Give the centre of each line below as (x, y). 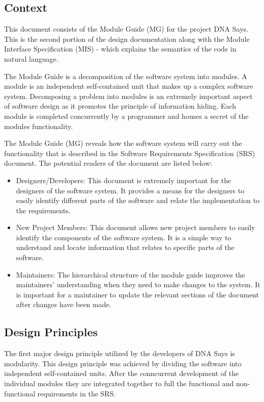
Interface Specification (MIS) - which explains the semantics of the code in (120, 49)
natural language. (31, 58)
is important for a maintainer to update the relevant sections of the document (137, 294)
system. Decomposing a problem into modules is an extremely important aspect (128, 96)
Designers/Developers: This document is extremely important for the (124, 180)
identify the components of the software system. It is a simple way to (124, 237)
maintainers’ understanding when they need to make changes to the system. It (138, 284)
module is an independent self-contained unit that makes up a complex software (129, 86)
